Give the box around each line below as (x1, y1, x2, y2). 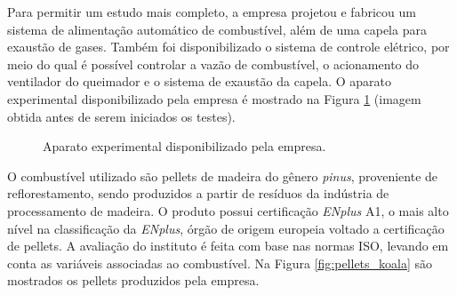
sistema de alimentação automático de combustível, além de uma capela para (7, 20, 427, 38)
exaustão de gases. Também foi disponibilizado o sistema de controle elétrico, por (7, 37, 450, 56)
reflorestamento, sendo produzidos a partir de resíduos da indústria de (7, 184, 389, 203)
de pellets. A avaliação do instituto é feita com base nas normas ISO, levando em (7, 236, 449, 255)
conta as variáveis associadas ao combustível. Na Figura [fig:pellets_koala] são (7, 253, 433, 272)
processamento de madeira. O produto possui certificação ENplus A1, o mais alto (7, 201, 449, 219)
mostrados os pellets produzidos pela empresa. (7, 271, 260, 290)
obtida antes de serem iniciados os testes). (7, 107, 236, 125)
